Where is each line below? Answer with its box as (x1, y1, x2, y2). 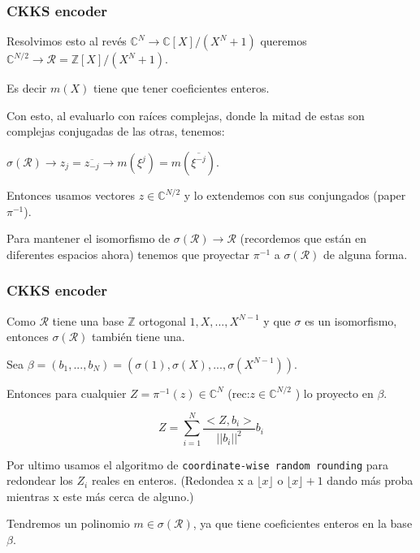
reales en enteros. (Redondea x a (91, 472, 253, 489)
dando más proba (327, 472, 414, 489)
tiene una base (52, 312, 124, 329)
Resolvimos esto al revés (6, 32, 127, 50)
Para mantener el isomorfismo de (6, 230, 171, 247)
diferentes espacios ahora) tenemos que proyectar (6, 245, 250, 262)
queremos (260, 32, 307, 50)
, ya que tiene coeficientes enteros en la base (193, 515, 413, 532)
